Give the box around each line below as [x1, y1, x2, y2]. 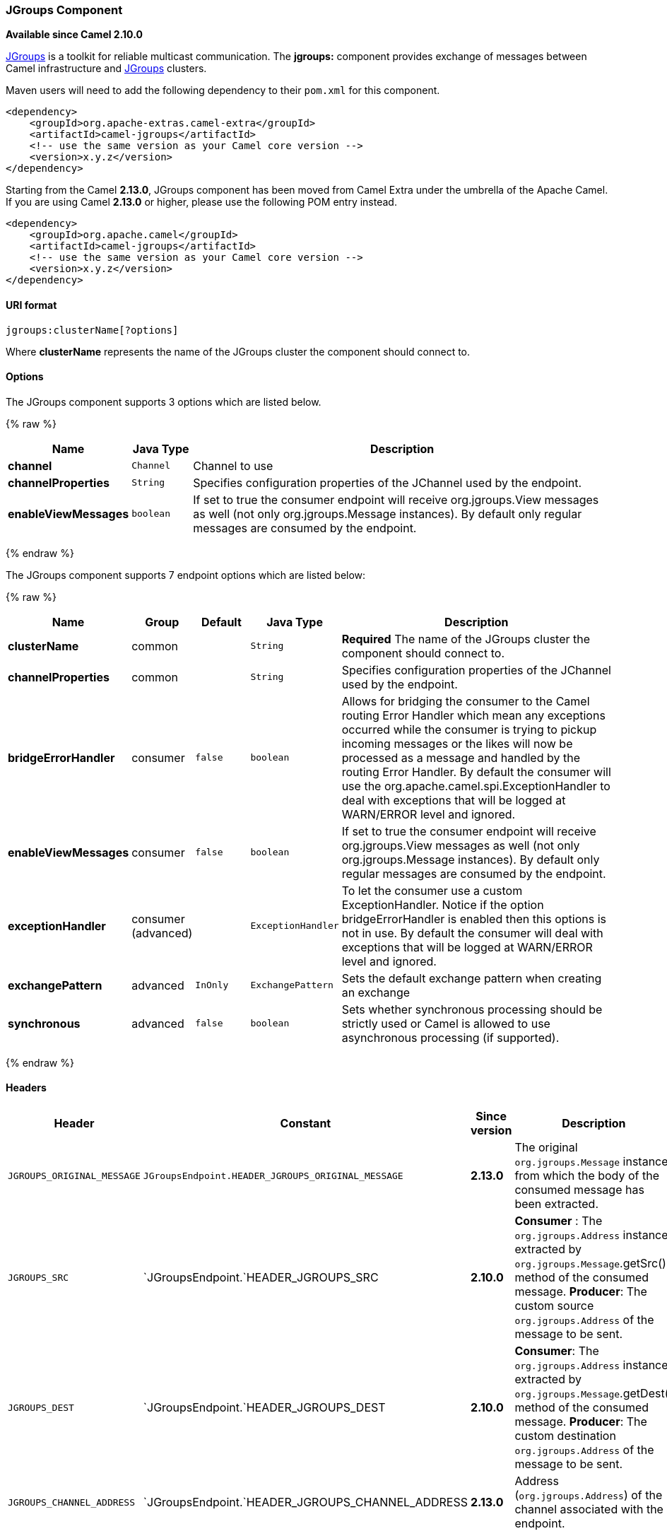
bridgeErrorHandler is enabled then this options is [341, 911, 606, 926]
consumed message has [514, 1183, 644, 1197]
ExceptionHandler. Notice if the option [341, 897, 544, 912]
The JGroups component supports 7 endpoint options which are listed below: [6, 568, 366, 581]
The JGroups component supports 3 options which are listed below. [6, 395, 321, 408]
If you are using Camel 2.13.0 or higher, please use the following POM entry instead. [6, 196, 397, 209]
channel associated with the [514, 1502, 663, 1517]
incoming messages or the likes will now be [341, 736, 573, 751]
